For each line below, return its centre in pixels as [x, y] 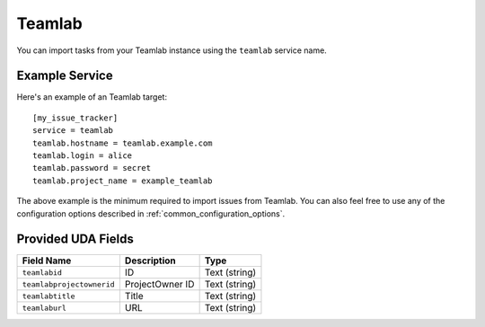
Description [150, 261]
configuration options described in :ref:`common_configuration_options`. [151, 213]
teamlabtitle [48, 296]
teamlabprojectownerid [69, 284]
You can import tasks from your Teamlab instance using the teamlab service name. [172, 50]
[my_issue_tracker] [75, 118]
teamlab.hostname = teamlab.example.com [123, 143]
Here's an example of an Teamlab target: [92, 97]
